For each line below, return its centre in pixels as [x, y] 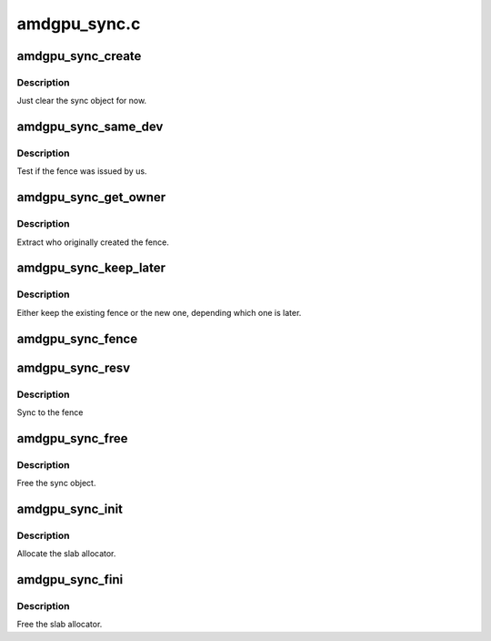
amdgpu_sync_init [70, 509]
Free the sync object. [56, 483]
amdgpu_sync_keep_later [91, 268]
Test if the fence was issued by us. [82, 171]
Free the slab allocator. [60, 625]
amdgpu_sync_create [79, 56]
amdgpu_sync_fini [70, 580]
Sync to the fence [50, 412]
